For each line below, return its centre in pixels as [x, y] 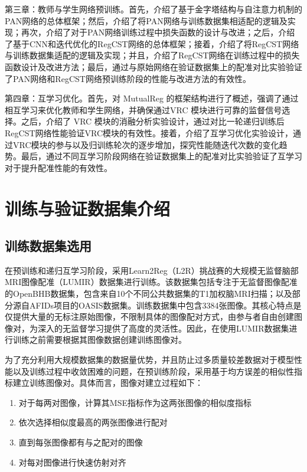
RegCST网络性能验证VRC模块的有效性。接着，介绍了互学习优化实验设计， [149, 132]
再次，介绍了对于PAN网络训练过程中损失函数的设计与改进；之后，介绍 [158, 32]
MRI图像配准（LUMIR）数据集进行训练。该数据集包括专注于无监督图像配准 [151, 282]
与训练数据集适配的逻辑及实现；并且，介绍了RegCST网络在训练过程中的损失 [152, 55]
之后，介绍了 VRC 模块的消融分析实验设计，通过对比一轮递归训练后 [153, 121]
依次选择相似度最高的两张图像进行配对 [93, 422]
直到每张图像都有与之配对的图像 [81, 442]
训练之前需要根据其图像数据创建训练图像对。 [99, 340]
